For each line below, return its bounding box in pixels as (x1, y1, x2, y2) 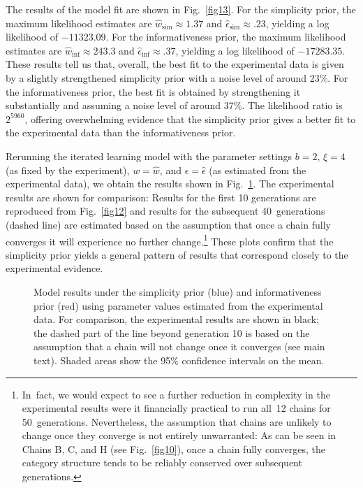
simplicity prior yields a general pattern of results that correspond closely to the (6, 247, 348, 261)
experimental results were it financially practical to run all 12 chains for (22, 401, 331, 415)
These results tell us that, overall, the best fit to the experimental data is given (6, 57, 344, 71)
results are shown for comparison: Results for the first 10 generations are (6, 189, 316, 204)
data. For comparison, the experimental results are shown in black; (34, 312, 320, 326)
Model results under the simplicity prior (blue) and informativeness (34, 284, 322, 299)
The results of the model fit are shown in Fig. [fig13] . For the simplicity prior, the (6, 2, 356, 16)
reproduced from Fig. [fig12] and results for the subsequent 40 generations (6, 203, 325, 218)
